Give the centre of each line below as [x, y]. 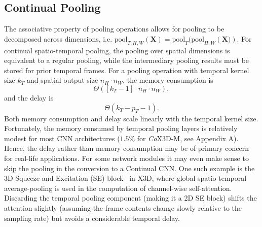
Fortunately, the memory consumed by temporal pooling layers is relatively [121, 128]
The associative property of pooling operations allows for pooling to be [114, 29]
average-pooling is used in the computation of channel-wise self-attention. [118, 188]
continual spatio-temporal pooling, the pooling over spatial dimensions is [117, 50]
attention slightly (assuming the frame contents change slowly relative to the [123, 207]
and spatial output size [62, 80]
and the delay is [29, 97]
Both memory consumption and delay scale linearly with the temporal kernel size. [131, 118]
